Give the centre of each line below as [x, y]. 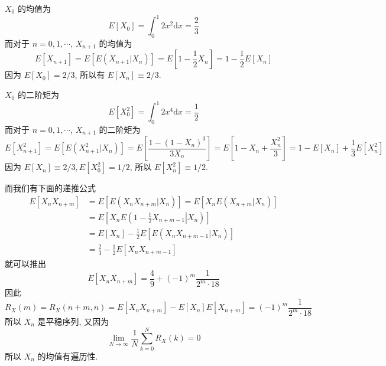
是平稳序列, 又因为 [73, 321]
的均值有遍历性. [68, 356]
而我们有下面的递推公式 [50, 188]
